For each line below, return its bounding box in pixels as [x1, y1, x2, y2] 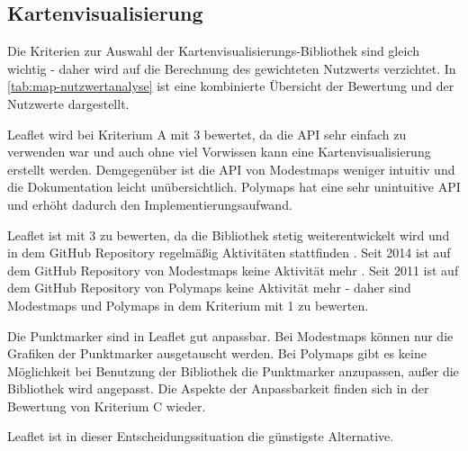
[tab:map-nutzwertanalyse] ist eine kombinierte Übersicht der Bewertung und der [7, 77, 454, 95]
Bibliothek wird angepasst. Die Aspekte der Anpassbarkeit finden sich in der [7, 379, 429, 398]
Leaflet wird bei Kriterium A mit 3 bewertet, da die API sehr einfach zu [7, 124, 407, 143]
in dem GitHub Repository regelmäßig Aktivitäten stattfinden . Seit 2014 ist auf [7, 243, 451, 262]
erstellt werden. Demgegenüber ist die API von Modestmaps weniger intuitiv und [7, 159, 455, 178]
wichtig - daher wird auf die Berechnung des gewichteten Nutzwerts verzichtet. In [7, 59, 456, 77]
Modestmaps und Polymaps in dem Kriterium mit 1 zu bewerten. [7, 295, 369, 314]
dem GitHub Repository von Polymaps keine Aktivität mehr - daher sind [7, 278, 411, 297]
